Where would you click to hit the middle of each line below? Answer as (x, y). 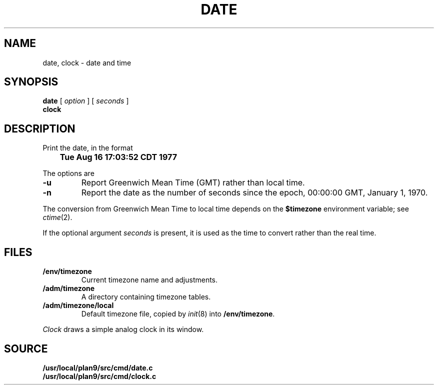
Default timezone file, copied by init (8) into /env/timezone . (178, 314)
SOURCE (26, 348)
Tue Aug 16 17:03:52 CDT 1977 (118, 157)
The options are (68, 173)
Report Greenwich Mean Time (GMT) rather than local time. (193, 183)
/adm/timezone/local (78, 305)
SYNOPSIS (31, 82)
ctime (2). (57, 217)
